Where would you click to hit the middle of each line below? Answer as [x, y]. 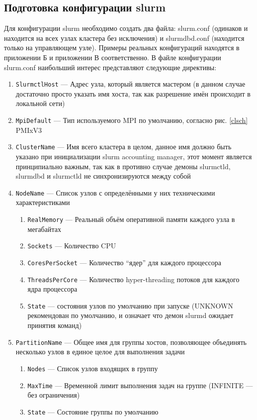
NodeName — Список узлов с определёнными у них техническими [115, 192]
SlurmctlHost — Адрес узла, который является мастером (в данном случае [130, 84]
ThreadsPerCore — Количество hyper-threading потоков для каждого [133, 279]
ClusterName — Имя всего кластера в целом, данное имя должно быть [124, 147]
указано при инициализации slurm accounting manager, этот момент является [134, 156]
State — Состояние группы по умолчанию [93, 411]
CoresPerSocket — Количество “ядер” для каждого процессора [124, 262]
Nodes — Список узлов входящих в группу [93, 368]
